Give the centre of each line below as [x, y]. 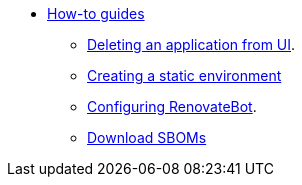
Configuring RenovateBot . [172, 106]
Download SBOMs [147, 137]
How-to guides [96, 13]
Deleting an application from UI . [191, 44]
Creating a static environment [184, 75]
